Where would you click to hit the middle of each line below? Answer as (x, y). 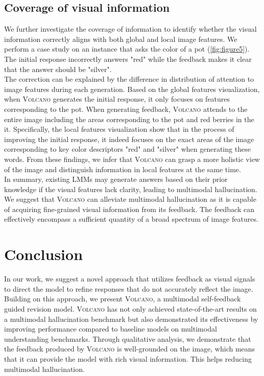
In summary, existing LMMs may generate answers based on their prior (116, 179)
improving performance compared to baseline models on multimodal (111, 329)
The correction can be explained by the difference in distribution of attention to (129, 79)
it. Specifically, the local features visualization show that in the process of (119, 129)
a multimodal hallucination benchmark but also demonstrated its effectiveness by (131, 319)
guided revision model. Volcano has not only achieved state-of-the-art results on (130, 308)
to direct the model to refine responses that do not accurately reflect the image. (129, 288)
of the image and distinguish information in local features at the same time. (123, 169)
